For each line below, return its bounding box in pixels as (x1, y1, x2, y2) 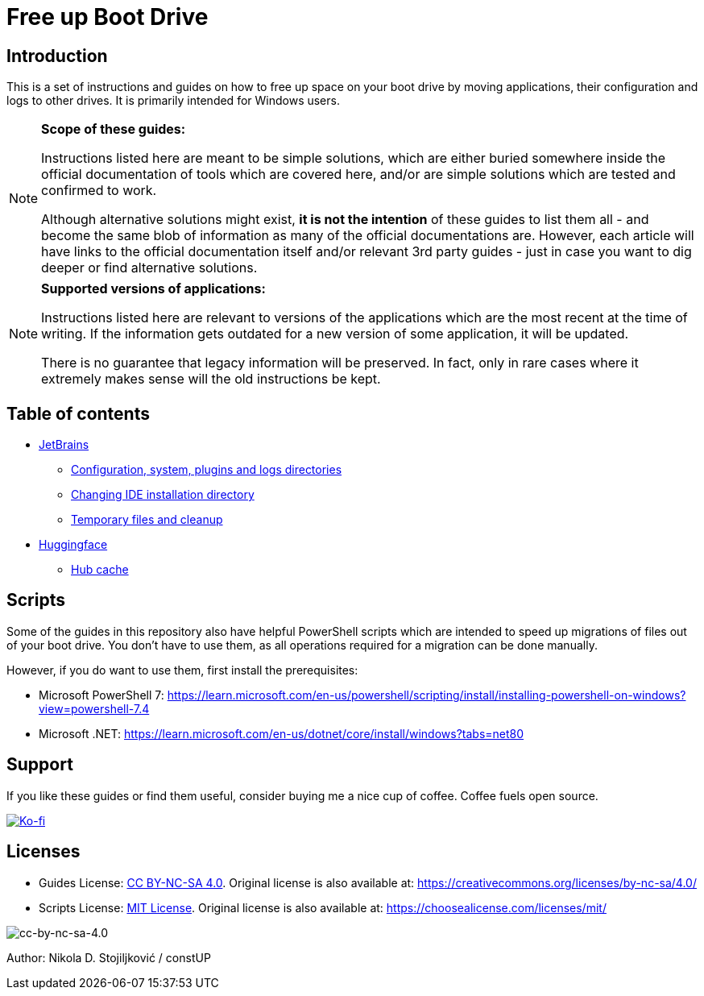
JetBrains (39, 438, 89, 452)
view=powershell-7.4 (39, 701, 150, 716)
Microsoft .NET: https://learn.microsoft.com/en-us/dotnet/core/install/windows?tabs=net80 (39, 726, 524, 741)
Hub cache (71, 562, 129, 577)
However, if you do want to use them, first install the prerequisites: (6, 662, 358, 677)
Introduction (6, 45, 108, 66)
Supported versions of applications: (41, 280, 266, 297)
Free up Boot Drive (6, 3, 209, 31)
